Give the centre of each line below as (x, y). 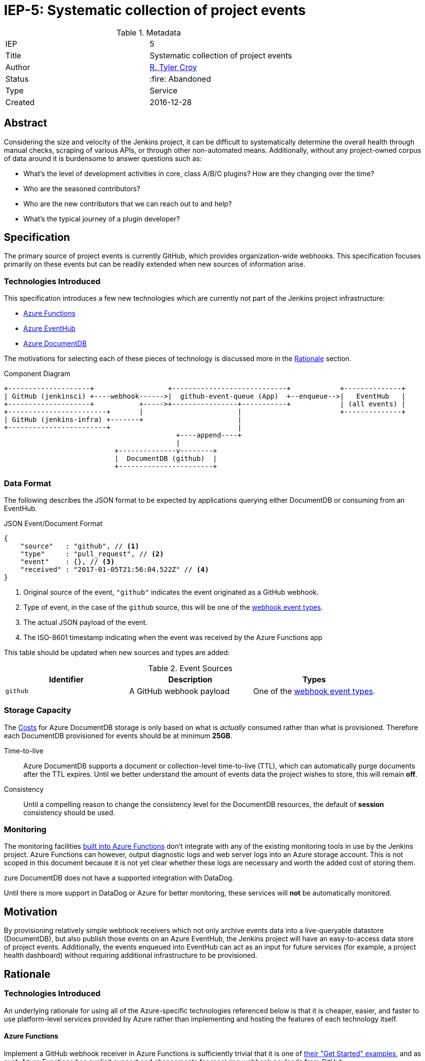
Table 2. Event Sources (190, 668)
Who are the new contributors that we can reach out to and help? (128, 203)
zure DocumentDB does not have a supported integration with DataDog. (119, 878)
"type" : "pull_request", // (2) (92, 554)
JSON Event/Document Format (53, 523)
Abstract (26, 123)
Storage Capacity (38, 710)
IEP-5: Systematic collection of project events (155, 10)
